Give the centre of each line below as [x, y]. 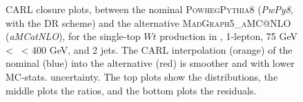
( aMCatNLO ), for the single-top [73, 36]
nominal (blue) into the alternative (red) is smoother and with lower [150, 63]
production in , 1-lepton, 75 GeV [228, 36]
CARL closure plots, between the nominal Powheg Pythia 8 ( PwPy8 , [149, 9]
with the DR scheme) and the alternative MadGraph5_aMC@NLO [148, 22]
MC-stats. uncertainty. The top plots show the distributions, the [142, 76]
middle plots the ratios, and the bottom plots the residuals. [131, 90]
